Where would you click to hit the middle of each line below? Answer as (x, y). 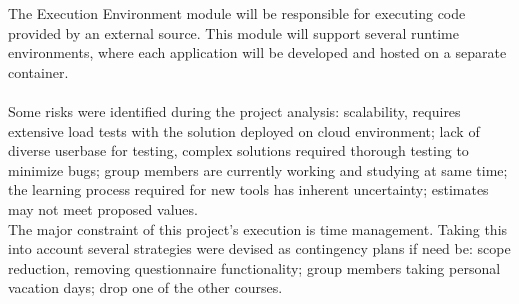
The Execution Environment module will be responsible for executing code (237, 13)
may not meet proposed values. (103, 208)
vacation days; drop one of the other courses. (145, 287)
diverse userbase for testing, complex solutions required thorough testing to (238, 150)
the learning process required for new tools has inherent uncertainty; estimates (248, 189)
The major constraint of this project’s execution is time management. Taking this (258, 228)
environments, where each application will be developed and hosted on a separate (257, 52)
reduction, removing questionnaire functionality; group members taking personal (254, 267)
